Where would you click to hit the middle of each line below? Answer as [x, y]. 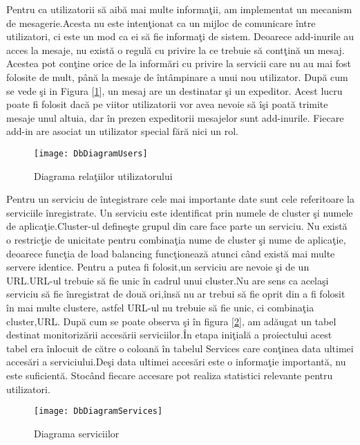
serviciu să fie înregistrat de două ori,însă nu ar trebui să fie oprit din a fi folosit [176, 294]
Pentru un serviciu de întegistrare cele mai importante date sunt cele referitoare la [180, 199]
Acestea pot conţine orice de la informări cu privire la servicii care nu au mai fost [179, 63]
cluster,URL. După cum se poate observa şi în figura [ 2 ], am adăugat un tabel [171, 321]
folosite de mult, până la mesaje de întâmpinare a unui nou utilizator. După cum [177, 76]
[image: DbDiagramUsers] [91, 153]
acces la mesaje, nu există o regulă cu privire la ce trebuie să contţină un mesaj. [176, 49]
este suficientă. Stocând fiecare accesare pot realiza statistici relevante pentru [170, 375]
